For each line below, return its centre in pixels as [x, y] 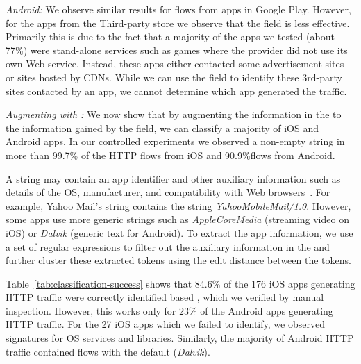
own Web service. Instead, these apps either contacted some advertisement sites [175, 64]
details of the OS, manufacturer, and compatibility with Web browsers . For [168, 192]
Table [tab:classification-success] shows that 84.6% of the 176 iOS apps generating [180, 283]
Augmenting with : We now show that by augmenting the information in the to [174, 114]
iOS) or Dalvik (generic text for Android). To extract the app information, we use [179, 232]
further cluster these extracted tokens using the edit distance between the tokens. [178, 260]
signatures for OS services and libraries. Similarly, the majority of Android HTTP [180, 338]
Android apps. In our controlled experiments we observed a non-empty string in [175, 141]
